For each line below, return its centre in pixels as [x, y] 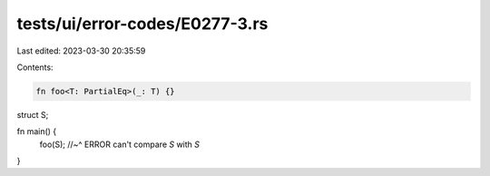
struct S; [33, 114]
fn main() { [37, 132]
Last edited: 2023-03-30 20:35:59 [81, 51]
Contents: [35, 67]
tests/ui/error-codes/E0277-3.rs [142, 24]
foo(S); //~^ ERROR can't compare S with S [119, 144]
